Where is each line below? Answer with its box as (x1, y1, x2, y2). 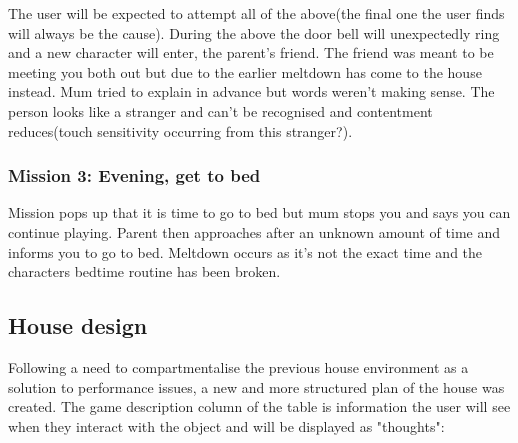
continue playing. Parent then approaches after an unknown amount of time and (8, 221, 500, 242)
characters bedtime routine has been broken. (8, 261, 281, 282)
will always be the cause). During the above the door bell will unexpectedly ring (8, 22, 500, 43)
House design (8, 310, 148, 341)
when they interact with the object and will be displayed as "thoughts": (8, 415, 445, 436)
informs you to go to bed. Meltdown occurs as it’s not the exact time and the (8, 241, 483, 262)
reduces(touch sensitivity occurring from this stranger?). (8, 120, 353, 141)
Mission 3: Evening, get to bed (8, 163, 261, 188)
